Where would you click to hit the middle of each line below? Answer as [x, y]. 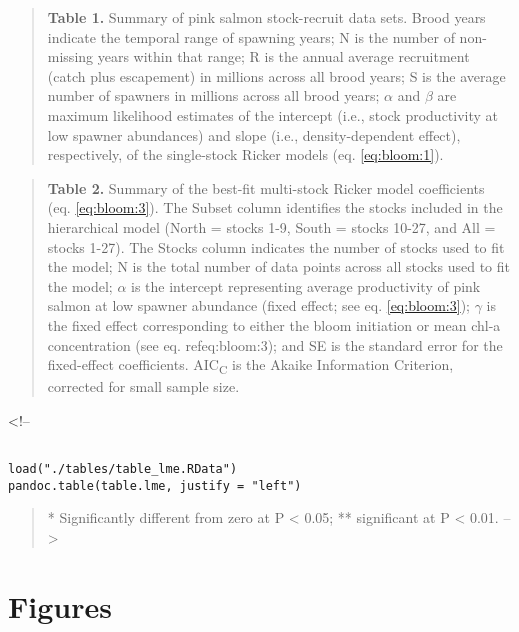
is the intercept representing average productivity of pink [306, 285]
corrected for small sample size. [143, 386]
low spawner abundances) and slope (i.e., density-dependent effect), [254, 134]
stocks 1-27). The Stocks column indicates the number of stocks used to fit [276, 246]
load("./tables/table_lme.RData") [123, 469]
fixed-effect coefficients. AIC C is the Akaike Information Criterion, [250, 365]
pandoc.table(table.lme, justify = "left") [155, 485]
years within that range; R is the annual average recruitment [283, 56]
